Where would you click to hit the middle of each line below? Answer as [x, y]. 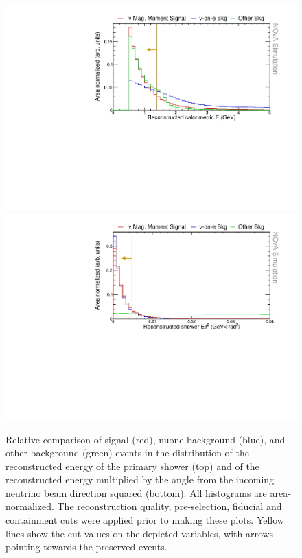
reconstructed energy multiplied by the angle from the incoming [140, 479]
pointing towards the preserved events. [86, 547]
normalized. [30, 506]
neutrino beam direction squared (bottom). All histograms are [136, 492]
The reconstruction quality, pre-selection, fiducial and [170, 506]
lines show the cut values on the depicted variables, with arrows [140, 533]
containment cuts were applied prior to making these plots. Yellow [145, 520]
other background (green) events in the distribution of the [128, 453]
